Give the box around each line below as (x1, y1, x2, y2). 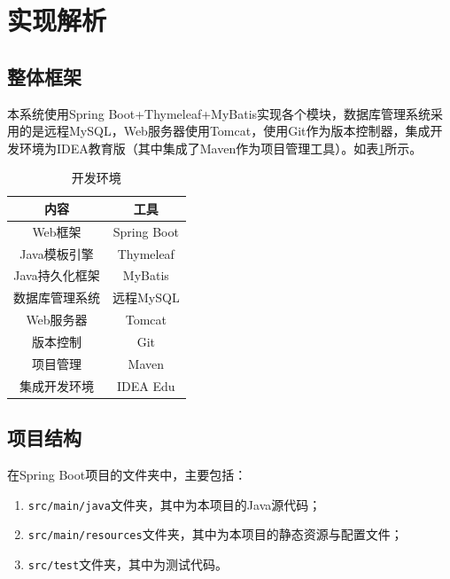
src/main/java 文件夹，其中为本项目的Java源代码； (27, 495, 322, 513)
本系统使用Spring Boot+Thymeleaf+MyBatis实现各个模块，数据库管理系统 (7, 104, 431, 122)
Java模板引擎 (19, 244, 94, 262)
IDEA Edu (117, 376, 175, 395)
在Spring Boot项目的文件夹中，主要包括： (7, 466, 247, 483)
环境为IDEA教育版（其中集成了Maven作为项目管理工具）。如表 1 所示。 (19, 138, 423, 157)
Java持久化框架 (13, 266, 100, 285)
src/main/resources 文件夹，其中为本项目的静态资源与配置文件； (27, 525, 403, 544)
